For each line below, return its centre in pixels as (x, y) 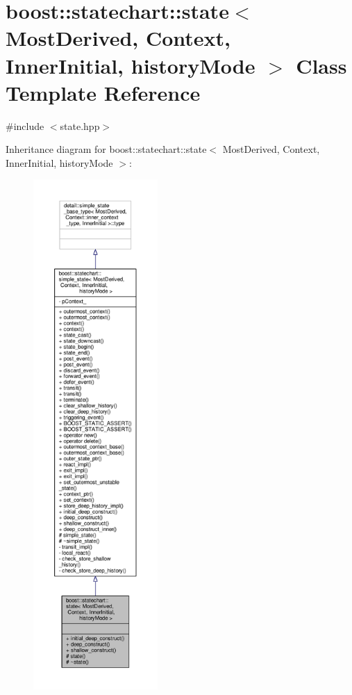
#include (25, 125)
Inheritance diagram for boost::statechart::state (106, 149)
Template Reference (103, 92)
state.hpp (80, 125)
